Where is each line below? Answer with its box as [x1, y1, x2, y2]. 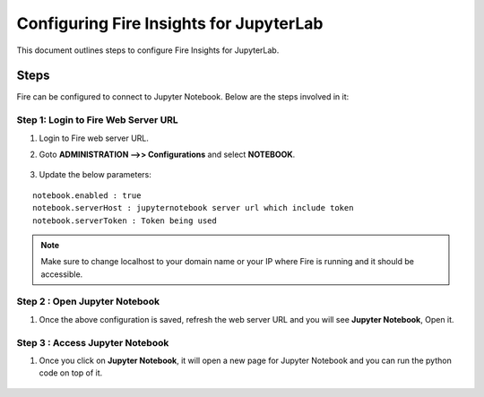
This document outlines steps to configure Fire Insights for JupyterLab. [16, 45, 280, 56]
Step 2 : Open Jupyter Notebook [16, 296, 160, 308]
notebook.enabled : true [32, 190, 142, 201]
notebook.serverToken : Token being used [32, 215, 217, 226]
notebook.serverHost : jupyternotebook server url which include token [32, 203, 354, 213]
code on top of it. [39, 367, 103, 378]
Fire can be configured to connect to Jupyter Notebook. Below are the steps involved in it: [16, 91, 350, 102]
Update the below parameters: [39, 169, 152, 180]
